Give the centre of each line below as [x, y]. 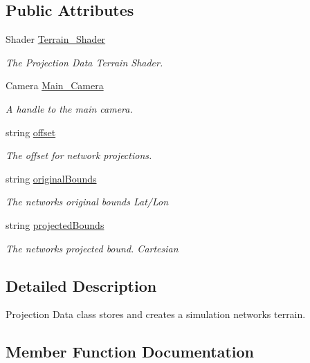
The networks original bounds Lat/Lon [87, 202]
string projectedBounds [55, 224]
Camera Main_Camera [55, 85]
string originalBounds [51, 178]
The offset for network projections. [79, 155]
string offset [31, 132]
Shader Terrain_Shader [56, 39]
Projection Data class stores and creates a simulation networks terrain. [156, 314]
